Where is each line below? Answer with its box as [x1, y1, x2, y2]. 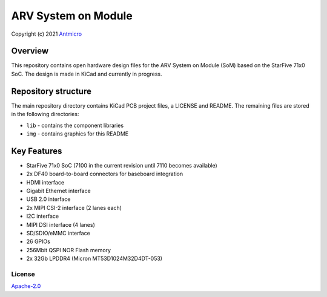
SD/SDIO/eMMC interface [26, 229, 90, 237]
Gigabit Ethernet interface [26, 188, 91, 194]
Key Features [11, 146, 62, 156]
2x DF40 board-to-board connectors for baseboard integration [26, 170, 183, 178]
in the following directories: [11, 111, 79, 118]
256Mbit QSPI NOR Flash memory [26, 246, 111, 253]
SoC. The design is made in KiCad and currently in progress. [11, 70, 162, 77]
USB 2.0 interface [26, 195, 71, 203]
